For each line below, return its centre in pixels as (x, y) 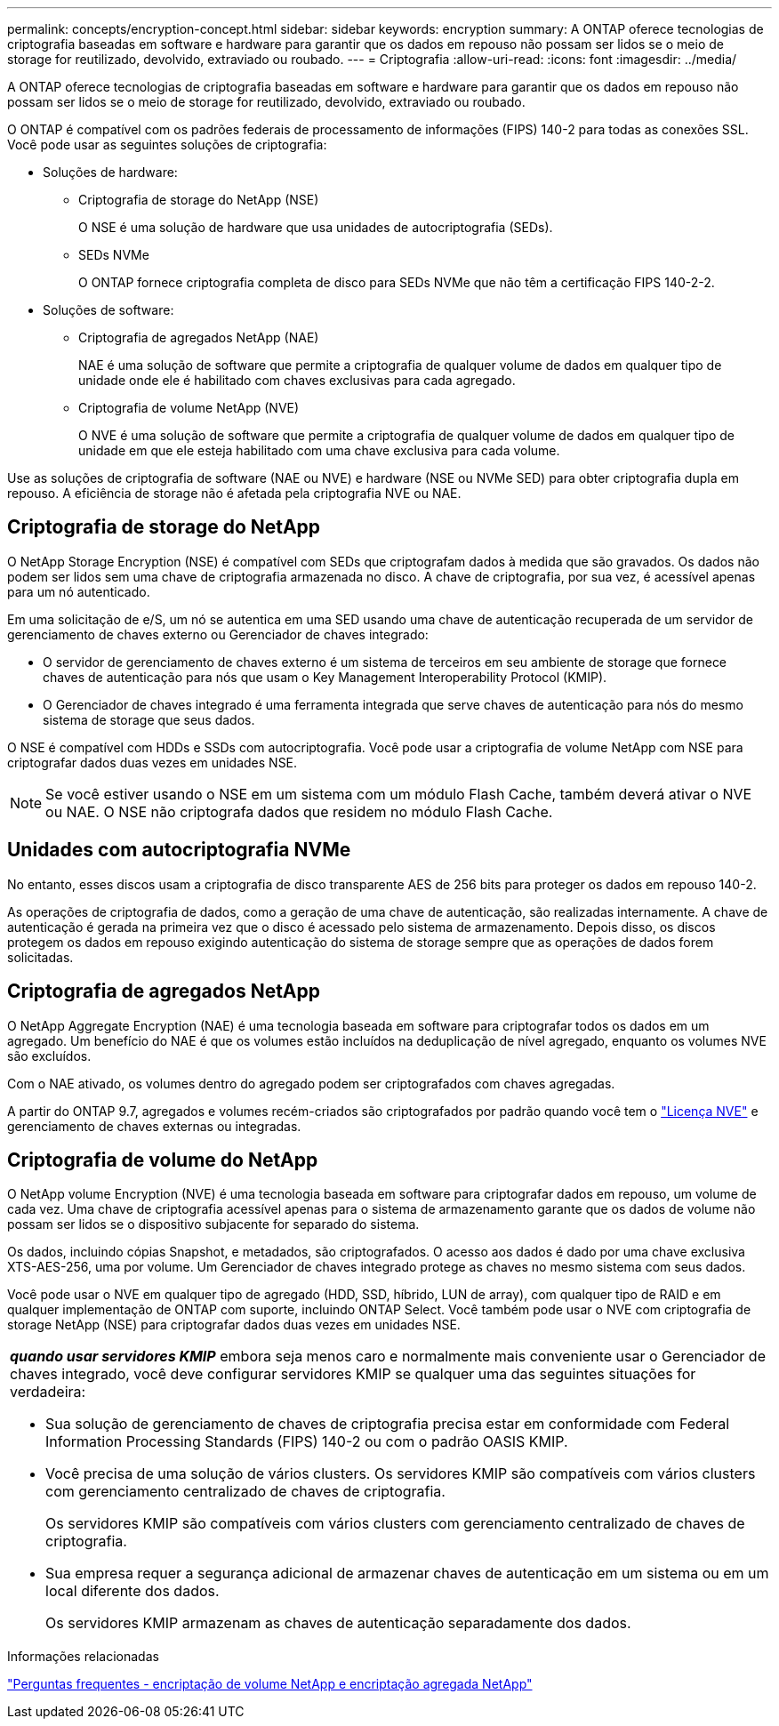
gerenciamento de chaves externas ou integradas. (154, 1126)
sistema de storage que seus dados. (149, 719)
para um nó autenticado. (79, 591)
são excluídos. (49, 1056)
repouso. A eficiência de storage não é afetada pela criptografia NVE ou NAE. (234, 493)
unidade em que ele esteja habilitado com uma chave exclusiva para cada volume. (319, 450)
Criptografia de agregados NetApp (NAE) (199, 337)
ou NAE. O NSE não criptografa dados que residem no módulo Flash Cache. (299, 811)
